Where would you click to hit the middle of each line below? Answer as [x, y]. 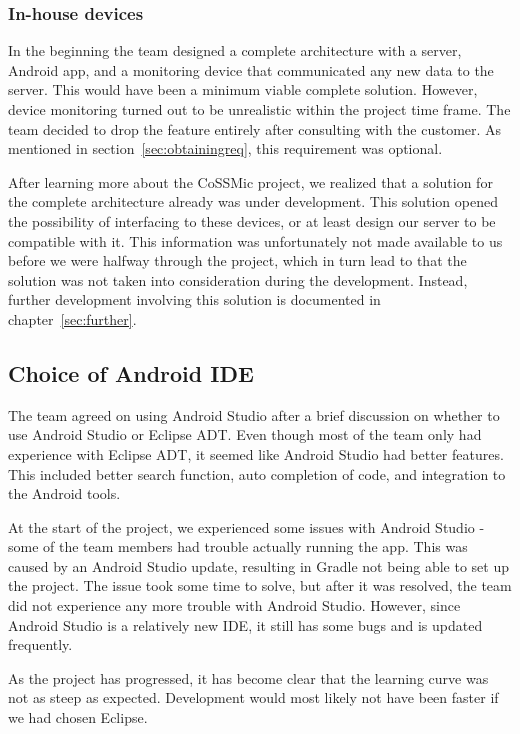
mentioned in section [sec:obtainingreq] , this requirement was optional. [225, 148]
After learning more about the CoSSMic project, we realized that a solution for [250, 181]
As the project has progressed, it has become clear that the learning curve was [248, 677]
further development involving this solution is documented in [194, 299]
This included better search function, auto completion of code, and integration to [257, 473]
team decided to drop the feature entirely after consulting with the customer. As [255, 128]
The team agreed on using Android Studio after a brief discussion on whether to [254, 414]
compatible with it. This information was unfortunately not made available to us [255, 240]
